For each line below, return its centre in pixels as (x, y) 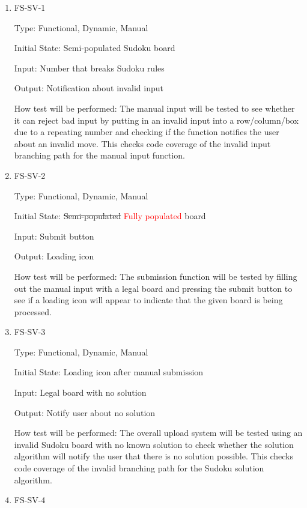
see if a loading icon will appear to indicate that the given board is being (148, 300)
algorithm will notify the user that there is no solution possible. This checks (154, 456)
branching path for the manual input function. (99, 155)
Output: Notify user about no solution (85, 412)
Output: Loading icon (54, 256)
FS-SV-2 (30, 175)
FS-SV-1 (30, 7)
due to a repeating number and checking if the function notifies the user (147, 132)
